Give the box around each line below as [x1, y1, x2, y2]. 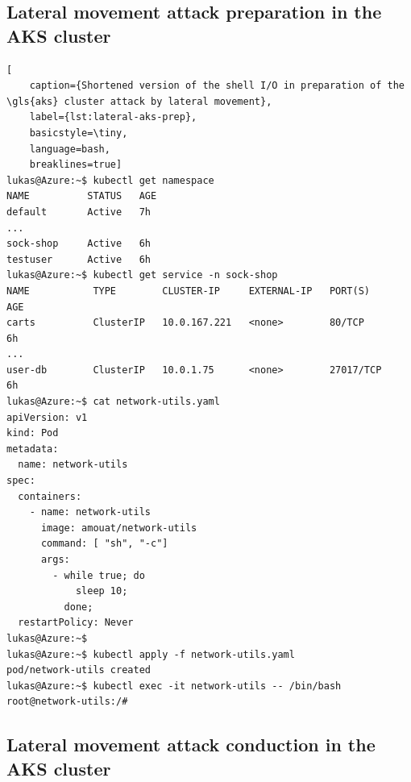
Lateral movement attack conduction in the [6, 732, 376, 757]
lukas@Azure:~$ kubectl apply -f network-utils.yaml [6, 648, 295, 660]
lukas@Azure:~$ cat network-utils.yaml [6, 396, 220, 408]
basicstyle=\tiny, [29, 127, 128, 139]
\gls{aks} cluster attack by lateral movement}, [6, 95, 272, 107]
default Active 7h [6, 206, 151, 218]
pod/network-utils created [6, 664, 151, 676]
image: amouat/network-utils [40, 522, 197, 534]
